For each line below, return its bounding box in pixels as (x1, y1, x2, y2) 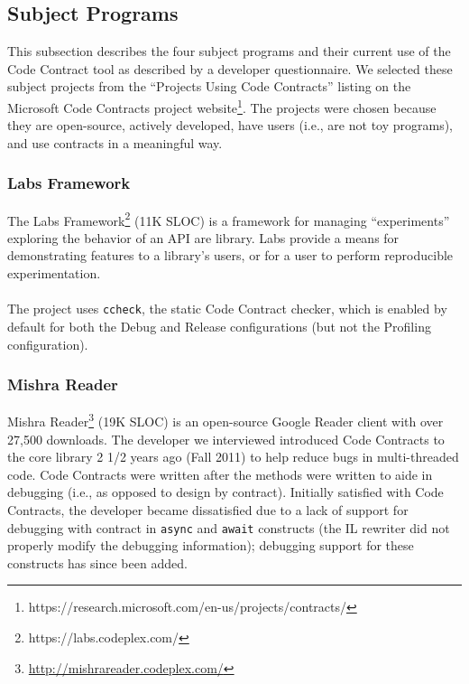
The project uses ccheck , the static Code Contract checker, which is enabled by (7, 299, 447, 318)
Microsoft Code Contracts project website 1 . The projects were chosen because (7, 95, 437, 117)
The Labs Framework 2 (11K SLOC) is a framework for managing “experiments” (7, 208, 450, 230)
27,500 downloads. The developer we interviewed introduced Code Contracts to (7, 429, 445, 448)
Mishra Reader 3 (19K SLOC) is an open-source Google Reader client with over (7, 409, 444, 430)
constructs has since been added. (7, 553, 188, 572)
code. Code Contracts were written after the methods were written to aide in (7, 464, 433, 483)
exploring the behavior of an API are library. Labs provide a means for (7, 228, 400, 247)
